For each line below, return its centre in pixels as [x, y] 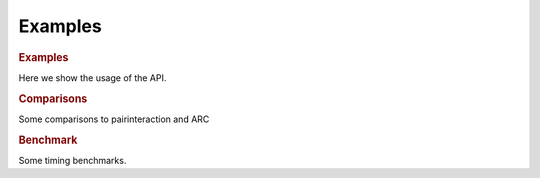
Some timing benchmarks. [72, 160]
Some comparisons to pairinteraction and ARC [114, 119]
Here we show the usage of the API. [92, 77]
